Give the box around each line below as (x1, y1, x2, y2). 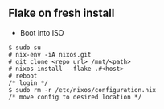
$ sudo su (8, 44, 42, 52)
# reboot (8, 72, 38, 80)
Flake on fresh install (8, 6, 115, 20)
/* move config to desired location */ (8, 93, 142, 101)
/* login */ (8, 78, 48, 87)
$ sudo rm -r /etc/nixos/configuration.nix (8, 86, 157, 94)
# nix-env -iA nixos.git (8, 50, 92, 59)
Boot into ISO (19, 27, 64, 37)
